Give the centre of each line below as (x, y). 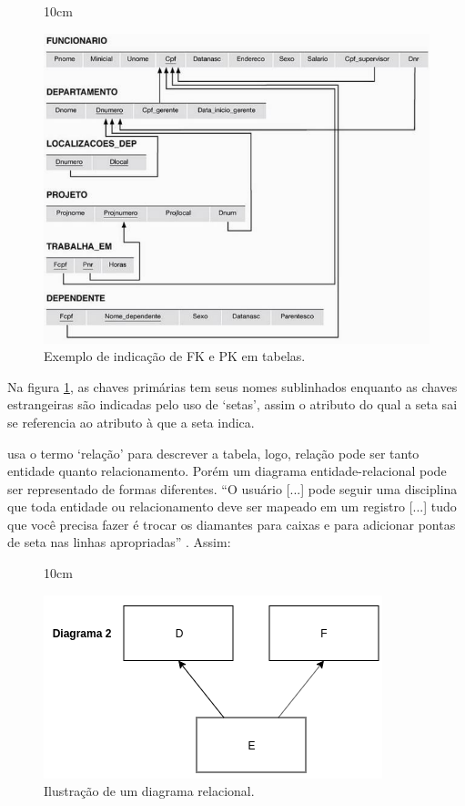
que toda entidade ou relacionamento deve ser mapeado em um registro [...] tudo (232, 506)
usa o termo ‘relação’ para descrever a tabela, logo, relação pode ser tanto (213, 453)
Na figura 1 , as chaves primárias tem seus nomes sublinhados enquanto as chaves (232, 386)
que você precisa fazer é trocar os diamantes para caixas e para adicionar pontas (232, 524)
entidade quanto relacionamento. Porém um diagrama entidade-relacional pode (227, 471)
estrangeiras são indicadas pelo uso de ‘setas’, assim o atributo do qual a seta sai (232, 404)
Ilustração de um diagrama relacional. (149, 791)
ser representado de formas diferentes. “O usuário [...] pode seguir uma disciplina (232, 488)
